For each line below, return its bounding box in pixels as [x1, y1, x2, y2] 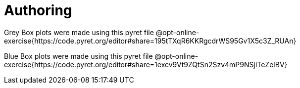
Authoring [4, 2, 72, 19]
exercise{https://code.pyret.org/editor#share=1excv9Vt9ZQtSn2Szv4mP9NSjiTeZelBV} [4, 60, 288, 69]
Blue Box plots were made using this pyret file [4, 51, 153, 60]
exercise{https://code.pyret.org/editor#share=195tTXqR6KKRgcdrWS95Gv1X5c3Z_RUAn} [4, 36, 297, 45]
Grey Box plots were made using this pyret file [4, 28, 154, 37]
